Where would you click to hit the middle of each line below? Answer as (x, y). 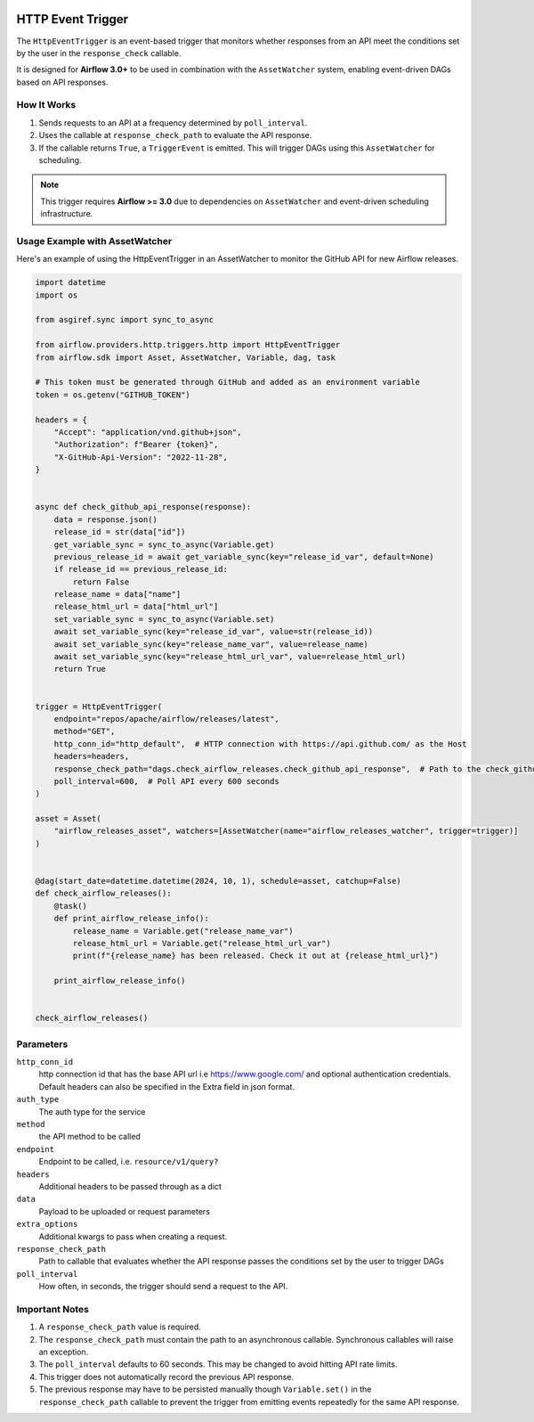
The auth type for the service (92, 1111)
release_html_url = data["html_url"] (136, 607)
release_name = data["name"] (117, 594)
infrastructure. (67, 214)
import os (57, 295)
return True (80, 669)
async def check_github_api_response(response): (143, 507)
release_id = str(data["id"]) (120, 532)
